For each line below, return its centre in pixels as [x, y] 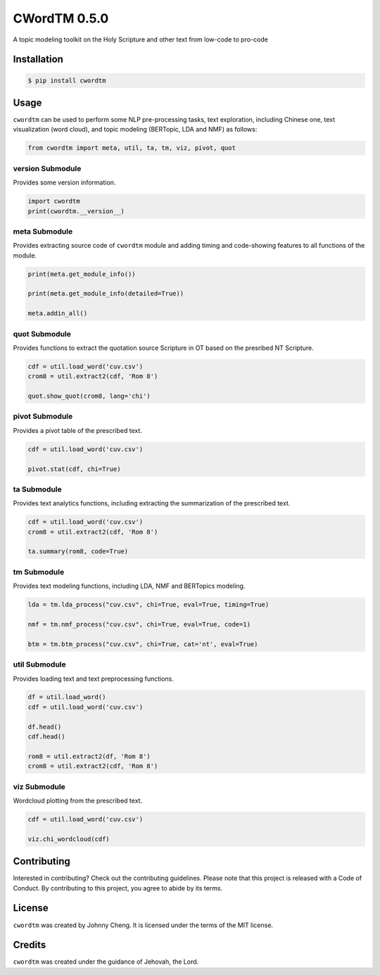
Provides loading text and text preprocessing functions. [93, 679]
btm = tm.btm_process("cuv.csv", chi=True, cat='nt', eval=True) [143, 644]
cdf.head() [46, 737]
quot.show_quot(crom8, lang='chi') [89, 396]
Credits [30, 945]
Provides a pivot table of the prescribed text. [77, 430]
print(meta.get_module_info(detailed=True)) [106, 294]
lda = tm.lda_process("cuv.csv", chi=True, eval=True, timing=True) [148, 605]
